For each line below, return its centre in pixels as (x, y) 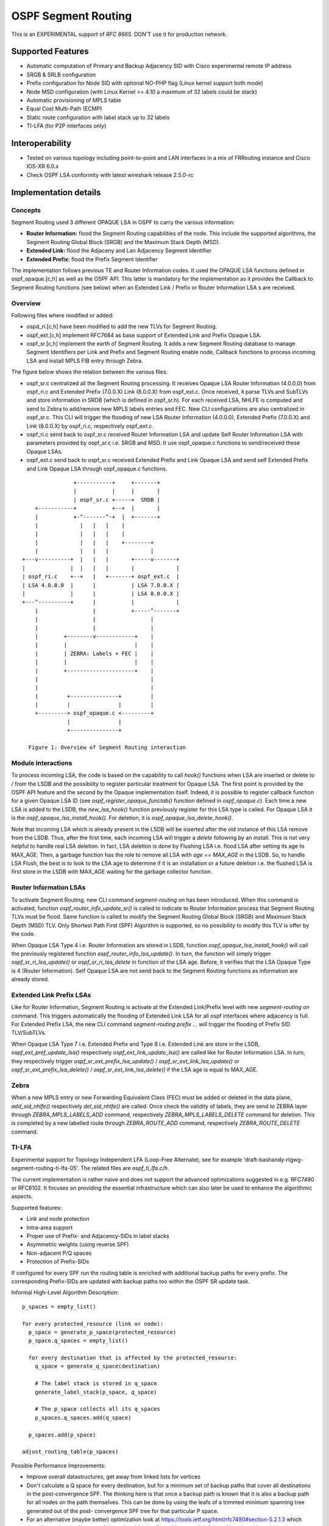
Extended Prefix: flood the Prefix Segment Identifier (92, 259)
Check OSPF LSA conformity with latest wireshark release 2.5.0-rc (110, 175)
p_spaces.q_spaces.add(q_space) (83, 1417)
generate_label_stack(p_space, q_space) (96, 1392)
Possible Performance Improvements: (58, 1466)
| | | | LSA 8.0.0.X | (101, 594)
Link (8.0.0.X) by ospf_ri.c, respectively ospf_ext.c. (90, 426)
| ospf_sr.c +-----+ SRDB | (117, 500)
